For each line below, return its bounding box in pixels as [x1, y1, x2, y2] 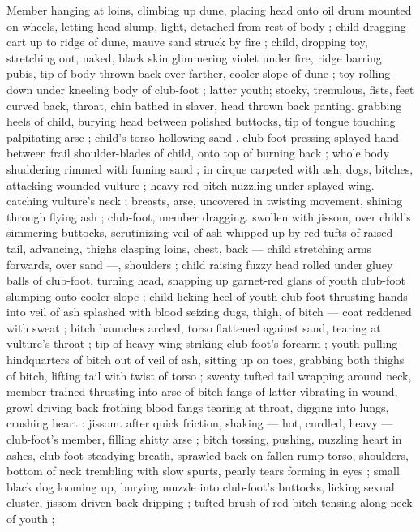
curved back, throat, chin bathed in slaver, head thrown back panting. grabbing [6, 97, 402, 114]
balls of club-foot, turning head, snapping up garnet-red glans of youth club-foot [6, 272, 405, 289]
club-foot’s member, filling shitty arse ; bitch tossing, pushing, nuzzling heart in [6, 431, 402, 448]
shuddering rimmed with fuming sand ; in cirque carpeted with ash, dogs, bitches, [6, 160, 414, 177]
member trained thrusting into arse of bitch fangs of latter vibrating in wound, [6, 383, 398, 400]
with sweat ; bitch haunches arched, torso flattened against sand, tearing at [6, 319, 381, 336]
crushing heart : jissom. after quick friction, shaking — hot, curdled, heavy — [6, 414, 393, 431]
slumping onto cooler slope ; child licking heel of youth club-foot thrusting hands [6, 287, 408, 304]
